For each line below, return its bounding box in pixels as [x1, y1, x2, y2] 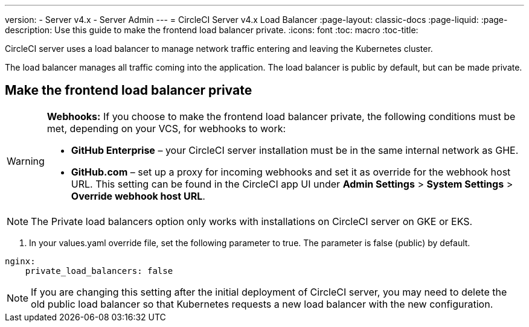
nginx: [5, 256, 36, 266]
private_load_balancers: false [25, 265, 173, 276]
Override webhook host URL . [71, 189, 205, 202]
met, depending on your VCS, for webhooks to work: [46, 122, 286, 135]
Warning [7, 154, 45, 167]
